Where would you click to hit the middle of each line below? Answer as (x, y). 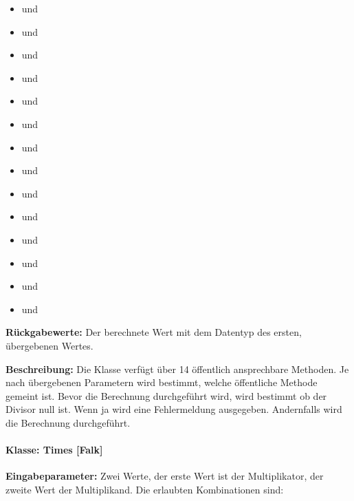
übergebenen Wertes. (49, 345)
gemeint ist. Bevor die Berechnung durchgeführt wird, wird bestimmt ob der (166, 395)
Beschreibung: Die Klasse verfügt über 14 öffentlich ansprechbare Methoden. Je (177, 369)
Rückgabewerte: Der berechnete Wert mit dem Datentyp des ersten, (154, 332)
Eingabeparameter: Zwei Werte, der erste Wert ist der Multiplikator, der (165, 476)
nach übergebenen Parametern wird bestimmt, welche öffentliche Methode (162, 382)
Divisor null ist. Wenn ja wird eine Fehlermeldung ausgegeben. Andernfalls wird (174, 409)
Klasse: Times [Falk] (54, 450)
